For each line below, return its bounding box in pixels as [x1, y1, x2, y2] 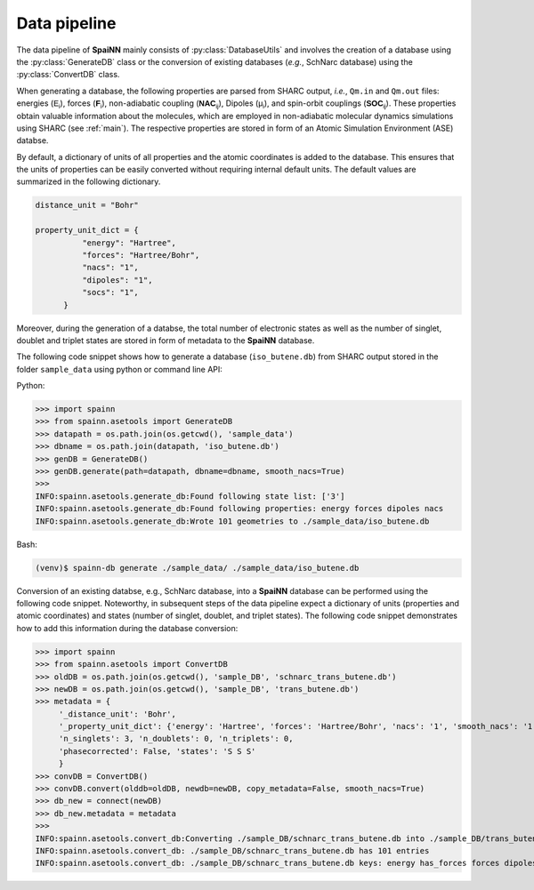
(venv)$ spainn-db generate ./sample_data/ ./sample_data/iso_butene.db [35, 563, 360, 573]
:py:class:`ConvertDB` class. [16, 69, 120, 80]
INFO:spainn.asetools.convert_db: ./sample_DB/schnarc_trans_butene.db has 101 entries [35, 846, 430, 855]
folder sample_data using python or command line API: [16, 364, 222, 374]
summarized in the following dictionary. [16, 176, 161, 187]
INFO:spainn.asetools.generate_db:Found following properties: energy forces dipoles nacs [35, 503, 444, 514]
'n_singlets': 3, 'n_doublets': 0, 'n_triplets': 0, [58, 734, 294, 744]
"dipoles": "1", [81, 275, 153, 285]
